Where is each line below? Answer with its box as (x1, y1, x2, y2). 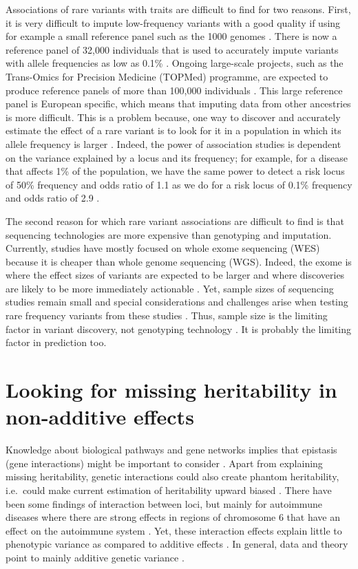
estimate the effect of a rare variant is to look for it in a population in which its (6, 123, 341, 138)
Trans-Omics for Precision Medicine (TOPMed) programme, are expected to (6, 69, 328, 83)
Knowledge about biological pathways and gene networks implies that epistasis (6, 442, 337, 457)
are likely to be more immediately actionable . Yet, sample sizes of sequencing (6, 281, 334, 295)
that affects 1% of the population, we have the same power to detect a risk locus (6, 164, 345, 178)
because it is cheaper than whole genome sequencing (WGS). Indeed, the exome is (6, 254, 352, 268)
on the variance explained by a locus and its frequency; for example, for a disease (6, 150, 348, 164)
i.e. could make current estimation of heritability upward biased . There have (6, 482, 332, 497)
